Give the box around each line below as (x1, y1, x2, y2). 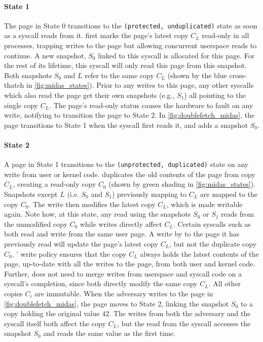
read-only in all (202, 30, 249, 41)
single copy (4, 99, 38, 110)
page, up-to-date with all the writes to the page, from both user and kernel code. (4, 258, 255, 269)
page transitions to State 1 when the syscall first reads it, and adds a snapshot (4, 119, 248, 130)
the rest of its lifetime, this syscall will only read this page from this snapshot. (4, 60, 247, 71)
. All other (208, 278, 241, 289)
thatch (4, 80, 24, 90)
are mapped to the (200, 189, 258, 199)
